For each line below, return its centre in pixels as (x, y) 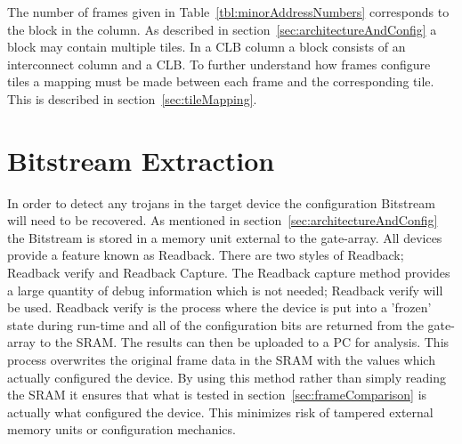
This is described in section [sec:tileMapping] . (132, 98)
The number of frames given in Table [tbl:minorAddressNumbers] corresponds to (228, 12)
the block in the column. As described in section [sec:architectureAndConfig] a (222, 29)
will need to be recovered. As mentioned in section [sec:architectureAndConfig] (223, 220)
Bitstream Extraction (141, 160)
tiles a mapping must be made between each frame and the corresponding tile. (221, 81)
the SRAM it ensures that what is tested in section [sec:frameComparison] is (217, 395)
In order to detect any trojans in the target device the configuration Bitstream (221, 202)
